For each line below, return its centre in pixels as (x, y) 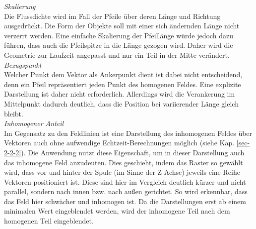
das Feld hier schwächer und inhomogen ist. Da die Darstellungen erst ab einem (125, 201)
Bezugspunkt (23, 64)
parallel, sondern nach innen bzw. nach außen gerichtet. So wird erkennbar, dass (126, 191)
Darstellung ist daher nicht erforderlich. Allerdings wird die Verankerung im (120, 94)
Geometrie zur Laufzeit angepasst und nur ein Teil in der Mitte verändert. (117, 55)
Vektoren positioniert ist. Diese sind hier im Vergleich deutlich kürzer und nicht (125, 181)
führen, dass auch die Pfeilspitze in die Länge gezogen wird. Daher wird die (119, 45)
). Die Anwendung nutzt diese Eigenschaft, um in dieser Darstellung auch (133, 152)
